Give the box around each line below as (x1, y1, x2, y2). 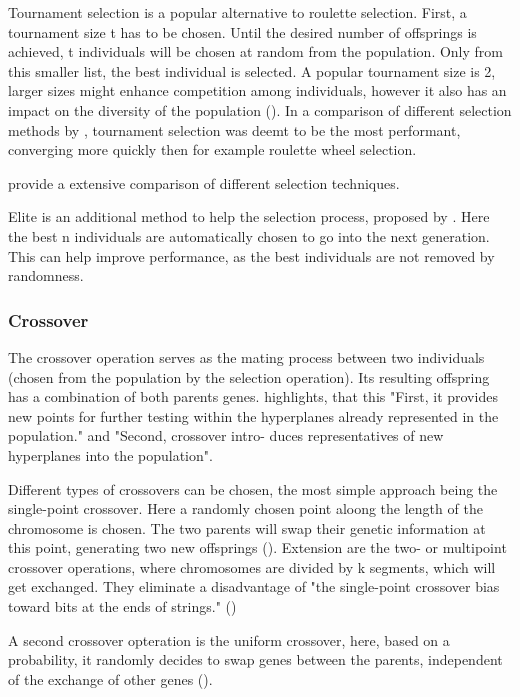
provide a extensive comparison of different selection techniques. (8, 172, 400, 193)
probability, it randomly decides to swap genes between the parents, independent (8, 649, 503, 670)
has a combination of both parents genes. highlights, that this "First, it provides (8, 386, 498, 407)
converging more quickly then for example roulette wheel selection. (8, 139, 417, 160)
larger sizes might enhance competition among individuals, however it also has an (8, 80, 507, 101)
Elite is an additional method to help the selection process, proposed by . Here (8, 206, 490, 227)
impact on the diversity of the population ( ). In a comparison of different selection (8, 99, 512, 120)
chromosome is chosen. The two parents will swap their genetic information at (8, 517, 486, 538)
